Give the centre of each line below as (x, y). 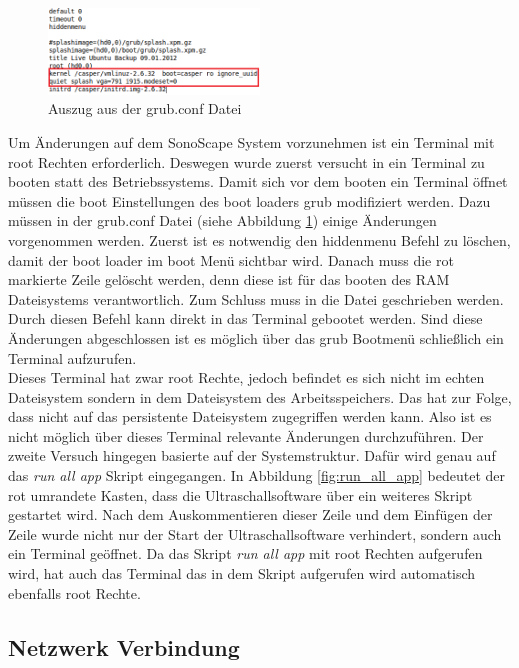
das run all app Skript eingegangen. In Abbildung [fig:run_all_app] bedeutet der (257, 475)
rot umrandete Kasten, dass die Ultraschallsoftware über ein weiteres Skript (240, 494)
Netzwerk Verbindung (124, 646)
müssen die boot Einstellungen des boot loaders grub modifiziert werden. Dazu (249, 200)
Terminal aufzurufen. (72, 357)
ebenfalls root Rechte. (74, 592)
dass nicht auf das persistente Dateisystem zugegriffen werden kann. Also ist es (250, 416)
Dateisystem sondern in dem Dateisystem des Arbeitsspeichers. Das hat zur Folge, (260, 396)
